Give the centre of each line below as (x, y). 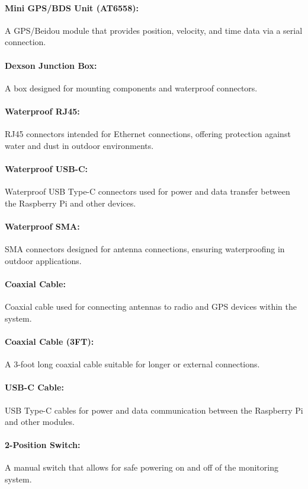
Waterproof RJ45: (42, 111)
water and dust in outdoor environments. (79, 145)
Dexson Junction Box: (51, 65)
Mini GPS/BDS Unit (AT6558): (72, 7)
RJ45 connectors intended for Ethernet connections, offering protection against (148, 134)
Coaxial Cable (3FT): (49, 341)
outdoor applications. (43, 260)
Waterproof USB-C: (46, 168)
